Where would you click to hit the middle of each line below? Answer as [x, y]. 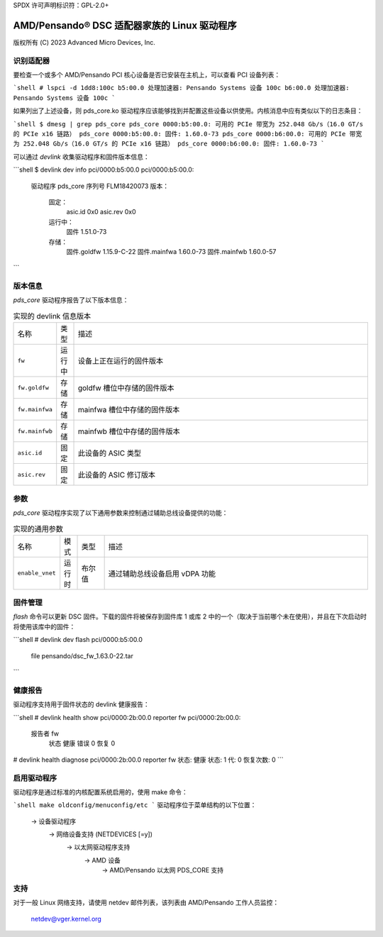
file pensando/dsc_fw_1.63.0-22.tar [82, 655]
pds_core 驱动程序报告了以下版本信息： [71, 300]
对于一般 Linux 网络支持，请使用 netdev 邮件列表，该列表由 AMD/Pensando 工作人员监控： [146, 903]
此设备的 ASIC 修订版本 [117, 475]
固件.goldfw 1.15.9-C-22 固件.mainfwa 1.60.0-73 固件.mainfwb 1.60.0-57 [171, 251]
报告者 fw [45, 733]
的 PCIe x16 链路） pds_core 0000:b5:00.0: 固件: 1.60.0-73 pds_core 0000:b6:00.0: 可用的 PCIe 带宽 [188, 134]
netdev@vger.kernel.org [66, 919]
